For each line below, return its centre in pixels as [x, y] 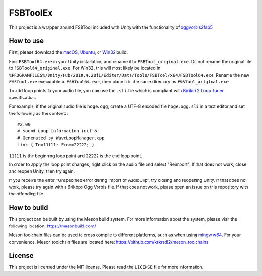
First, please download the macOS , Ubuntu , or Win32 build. [68, 52]
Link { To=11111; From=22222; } [56, 145]
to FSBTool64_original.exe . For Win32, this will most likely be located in [85, 68]
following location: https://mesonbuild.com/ [53, 226]
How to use [26, 41]
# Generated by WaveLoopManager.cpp [61, 138]
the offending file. [27, 194]
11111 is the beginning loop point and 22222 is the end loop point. [76, 156]
